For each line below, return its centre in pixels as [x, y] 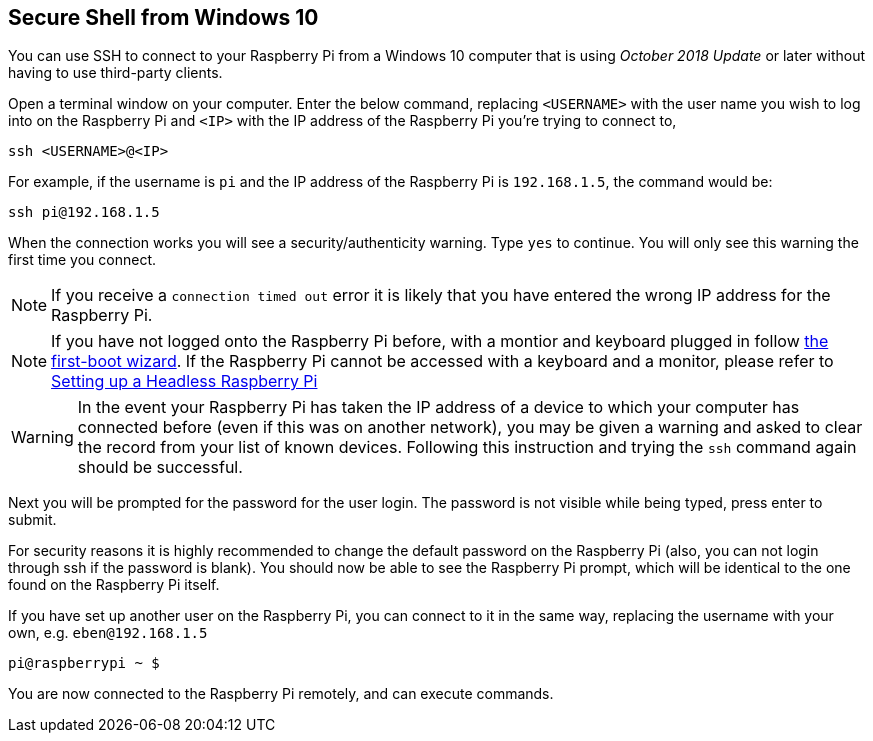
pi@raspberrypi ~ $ [84, 663]
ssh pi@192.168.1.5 [84, 212]
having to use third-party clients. [115, 73]
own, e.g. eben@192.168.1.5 [108, 633]
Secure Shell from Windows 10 [163, 17]
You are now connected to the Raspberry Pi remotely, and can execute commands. [281, 694]
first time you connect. [82, 260]
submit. [32, 520]
